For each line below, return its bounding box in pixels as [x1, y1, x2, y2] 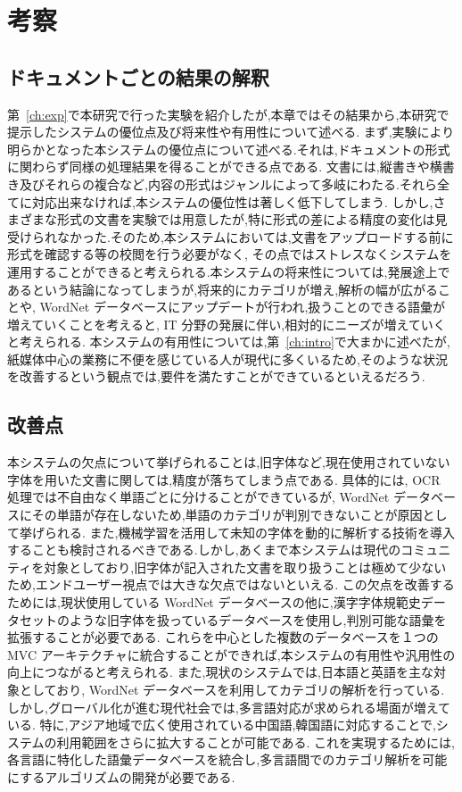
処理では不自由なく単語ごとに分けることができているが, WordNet [7, 488, 390, 506]
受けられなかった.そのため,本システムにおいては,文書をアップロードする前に [7, 227, 454, 246]
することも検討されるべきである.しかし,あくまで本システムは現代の [7, 540, 401, 559]
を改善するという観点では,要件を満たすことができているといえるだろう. [7, 367, 425, 386]
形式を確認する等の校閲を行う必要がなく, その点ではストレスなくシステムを [7, 245, 452, 263]
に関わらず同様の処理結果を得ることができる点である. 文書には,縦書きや [7, 157, 430, 176]
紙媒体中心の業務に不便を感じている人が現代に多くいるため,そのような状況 [7, 349, 448, 368]
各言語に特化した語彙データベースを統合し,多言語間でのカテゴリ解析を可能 [7, 750, 448, 769]
